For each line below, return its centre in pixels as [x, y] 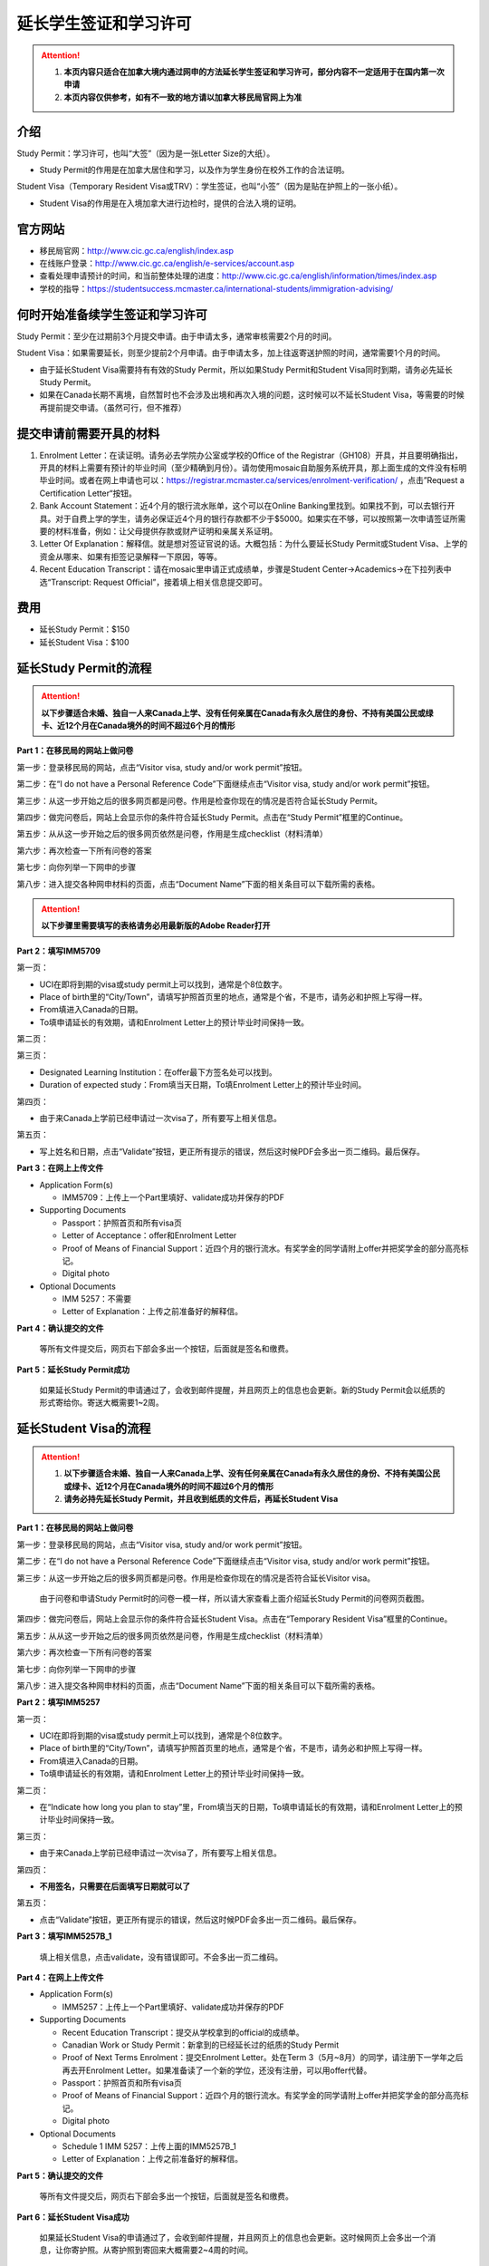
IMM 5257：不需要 [97, 1299]
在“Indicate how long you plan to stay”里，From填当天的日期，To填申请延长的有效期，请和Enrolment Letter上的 [247, 1807]
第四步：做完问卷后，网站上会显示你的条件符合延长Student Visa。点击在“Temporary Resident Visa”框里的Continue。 [235, 1619]
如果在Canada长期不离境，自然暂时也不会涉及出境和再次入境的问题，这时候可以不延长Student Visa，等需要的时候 [252, 395]
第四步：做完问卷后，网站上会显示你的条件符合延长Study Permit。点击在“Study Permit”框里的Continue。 [212, 817]
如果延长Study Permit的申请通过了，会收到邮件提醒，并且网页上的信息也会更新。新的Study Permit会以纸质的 [242, 1390]
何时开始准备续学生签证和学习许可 [112, 314]
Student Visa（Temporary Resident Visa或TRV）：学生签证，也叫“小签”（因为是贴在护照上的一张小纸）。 [210, 187]
